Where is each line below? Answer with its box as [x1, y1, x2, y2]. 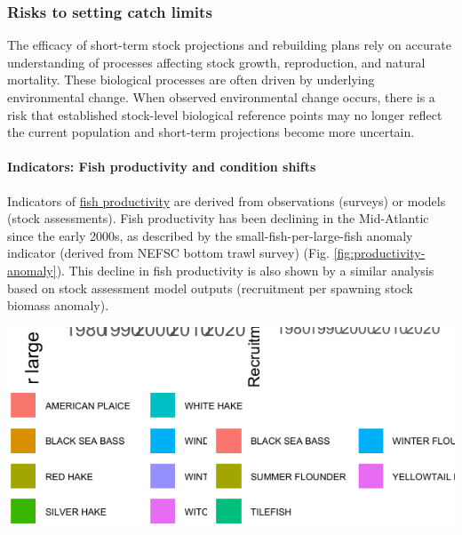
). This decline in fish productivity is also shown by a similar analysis [56, 260, 434, 279]
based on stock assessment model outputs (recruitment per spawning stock [7, 278, 413, 297]
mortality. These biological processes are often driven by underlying [7, 70, 375, 89]
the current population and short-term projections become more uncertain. [7, 123, 415, 141]
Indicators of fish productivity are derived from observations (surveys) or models [7, 191, 446, 210]
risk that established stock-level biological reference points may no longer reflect [7, 105, 442, 124]
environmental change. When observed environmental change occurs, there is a [7, 88, 435, 106]
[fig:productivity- [333, 244, 426, 262]
